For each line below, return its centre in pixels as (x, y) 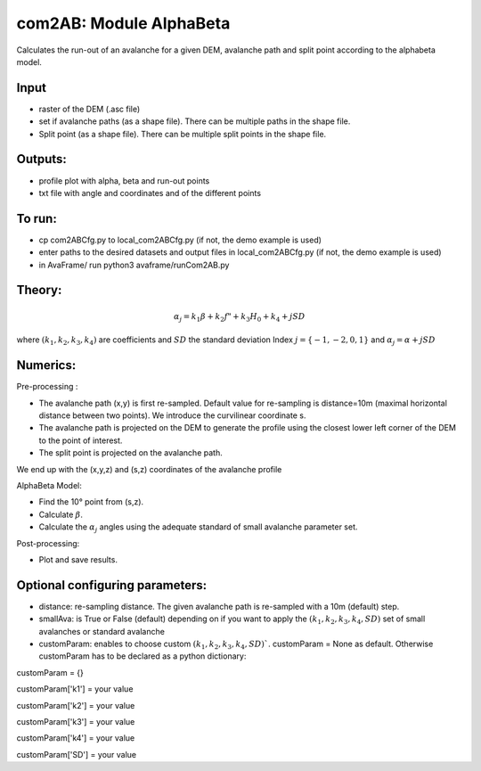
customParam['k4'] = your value (76, 738)
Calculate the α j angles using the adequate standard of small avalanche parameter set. (198, 528)
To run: (37, 218)
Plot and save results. (78, 559)
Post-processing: (48, 543)
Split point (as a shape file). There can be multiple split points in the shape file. (183, 134)
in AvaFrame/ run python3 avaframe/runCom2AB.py (134, 265)
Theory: (39, 290)
